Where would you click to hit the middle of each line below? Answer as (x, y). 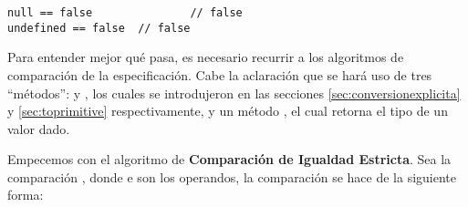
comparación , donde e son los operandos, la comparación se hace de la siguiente (232, 176)
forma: (26, 195)
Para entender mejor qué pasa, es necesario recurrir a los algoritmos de (206, 57)
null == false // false (125, 13)
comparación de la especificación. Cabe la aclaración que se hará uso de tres (220, 74)
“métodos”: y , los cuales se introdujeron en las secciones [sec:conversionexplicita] (234, 93)
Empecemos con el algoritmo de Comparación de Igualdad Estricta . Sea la (229, 159)
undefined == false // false (99, 28)
